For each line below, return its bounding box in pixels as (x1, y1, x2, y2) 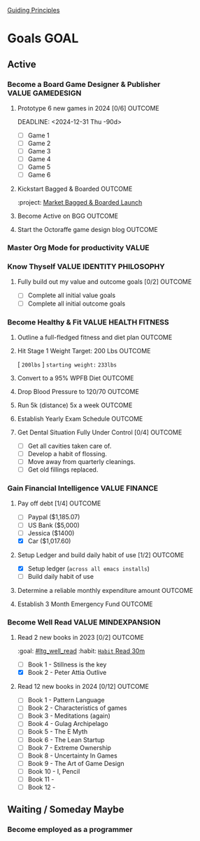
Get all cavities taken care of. (27, 442, 112, 450)
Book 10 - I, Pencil (27, 767, 80, 775)
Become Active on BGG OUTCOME (17, 212, 119, 220)
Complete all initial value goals (27, 291, 116, 300)
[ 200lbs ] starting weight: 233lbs (17, 360, 117, 369)
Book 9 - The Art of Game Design (27, 759, 124, 767)
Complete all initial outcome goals (27, 299, 126, 308)
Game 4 (27, 155, 51, 163)
